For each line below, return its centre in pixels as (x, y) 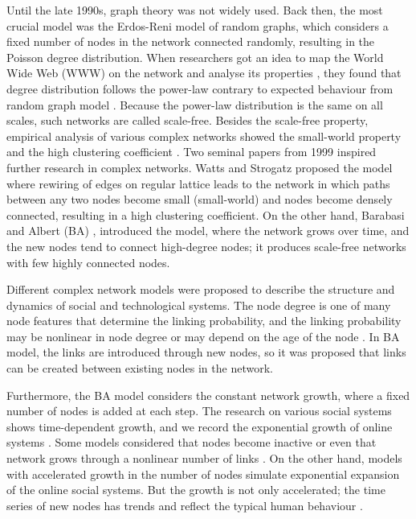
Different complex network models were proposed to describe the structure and (201, 289)
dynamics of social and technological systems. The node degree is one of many (199, 305)
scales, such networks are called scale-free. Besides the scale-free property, (188, 120)
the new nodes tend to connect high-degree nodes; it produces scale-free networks (206, 246)
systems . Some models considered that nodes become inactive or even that (192, 442)
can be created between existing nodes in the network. (140, 368)
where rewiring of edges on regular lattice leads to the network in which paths (198, 183)
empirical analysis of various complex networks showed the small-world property (204, 136)
